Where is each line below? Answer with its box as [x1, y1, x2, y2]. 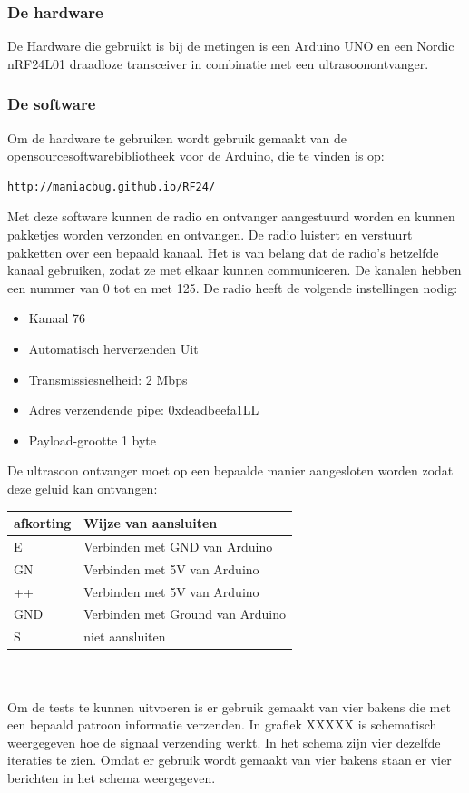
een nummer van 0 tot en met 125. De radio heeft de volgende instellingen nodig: [7, 278, 458, 297]
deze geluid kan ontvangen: [7, 478, 158, 497]
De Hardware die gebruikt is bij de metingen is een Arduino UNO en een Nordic [7, 36, 454, 55]
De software [7, 93, 96, 115]
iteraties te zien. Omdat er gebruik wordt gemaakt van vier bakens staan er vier [7, 750, 452, 769]
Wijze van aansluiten [83, 514, 218, 533]
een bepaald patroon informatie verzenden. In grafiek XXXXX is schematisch [7, 715, 437, 734]
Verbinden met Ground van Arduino [83, 604, 286, 623]
